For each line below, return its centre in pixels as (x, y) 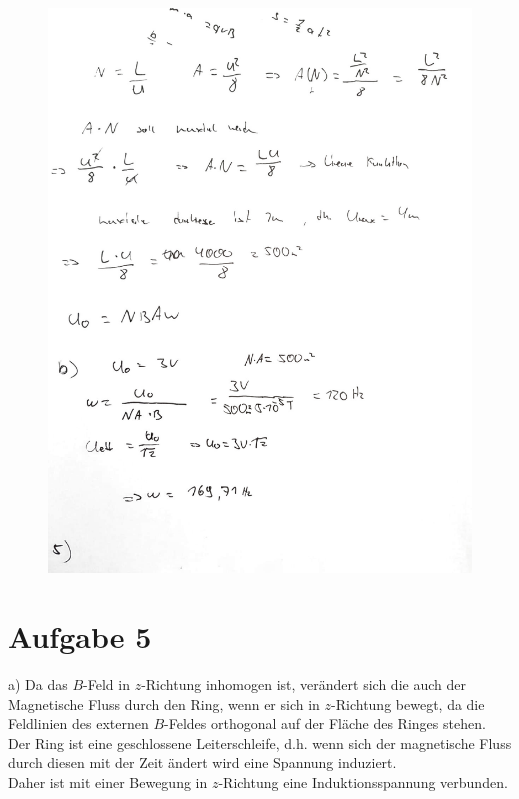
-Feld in (106, 684)
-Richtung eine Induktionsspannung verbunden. (363, 782)
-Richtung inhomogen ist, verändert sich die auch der (303, 684)
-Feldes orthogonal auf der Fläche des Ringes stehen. (325, 723)
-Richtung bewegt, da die (408, 703)
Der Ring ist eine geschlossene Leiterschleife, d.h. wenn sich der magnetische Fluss (260, 742)
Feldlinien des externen (78, 723)
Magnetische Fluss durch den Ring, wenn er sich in (164, 703)
